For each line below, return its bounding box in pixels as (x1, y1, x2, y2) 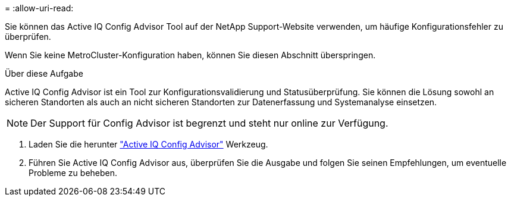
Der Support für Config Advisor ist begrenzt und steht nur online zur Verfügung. (30, 117, 388, 129)
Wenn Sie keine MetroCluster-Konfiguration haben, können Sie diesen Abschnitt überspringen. (5, 50, 376, 60)
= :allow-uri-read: (5, 3, 74, 13)
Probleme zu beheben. (29, 168, 118, 178)
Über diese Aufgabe (5, 68, 83, 78)
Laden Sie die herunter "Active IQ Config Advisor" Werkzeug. (29, 139, 268, 149)
